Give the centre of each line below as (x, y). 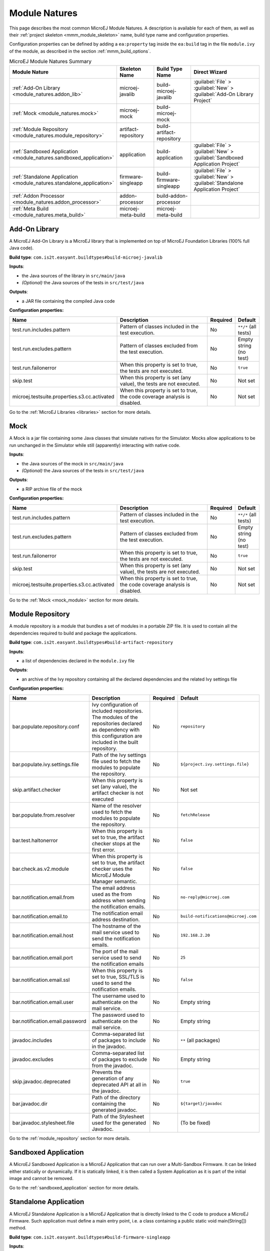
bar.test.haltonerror (35, 840)
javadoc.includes (32, 1040)
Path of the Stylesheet (118, 1116)
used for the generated (119, 1122)
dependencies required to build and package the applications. (73, 633)
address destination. (116, 919)
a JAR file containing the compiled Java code (68, 301)
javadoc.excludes (33, 1059)
